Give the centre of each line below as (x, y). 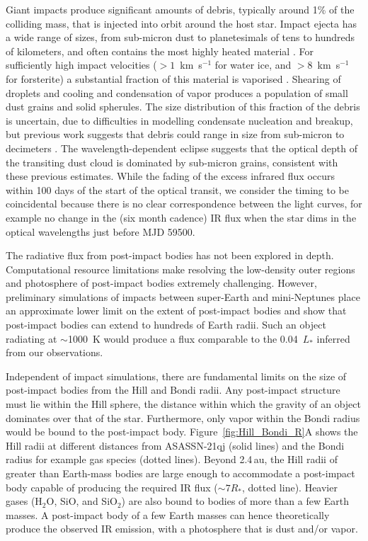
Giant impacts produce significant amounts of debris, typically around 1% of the (180, 9)
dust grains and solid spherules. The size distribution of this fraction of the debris (183, 107)
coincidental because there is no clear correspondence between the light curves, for (184, 204)
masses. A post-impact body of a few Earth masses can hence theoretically (168, 514)
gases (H (24, 501)
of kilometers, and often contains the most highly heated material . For (160, 51)
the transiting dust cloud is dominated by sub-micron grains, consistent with (172, 162)
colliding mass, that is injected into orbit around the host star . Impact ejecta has (182, 23)
